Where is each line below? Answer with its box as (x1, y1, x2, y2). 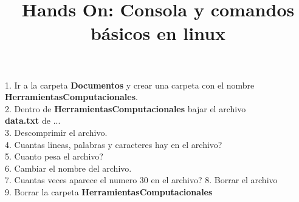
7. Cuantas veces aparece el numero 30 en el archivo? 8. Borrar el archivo (5, 173, 278, 186)
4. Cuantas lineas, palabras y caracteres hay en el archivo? (5, 138, 222, 150)
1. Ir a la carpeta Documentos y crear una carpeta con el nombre (5, 78, 255, 91)
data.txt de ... (5, 114, 61, 127)
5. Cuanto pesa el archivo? (5, 150, 103, 163)
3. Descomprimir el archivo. (5, 126, 108, 138)
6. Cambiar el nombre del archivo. (5, 161, 132, 174)
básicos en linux (90, 21, 226, 45)
